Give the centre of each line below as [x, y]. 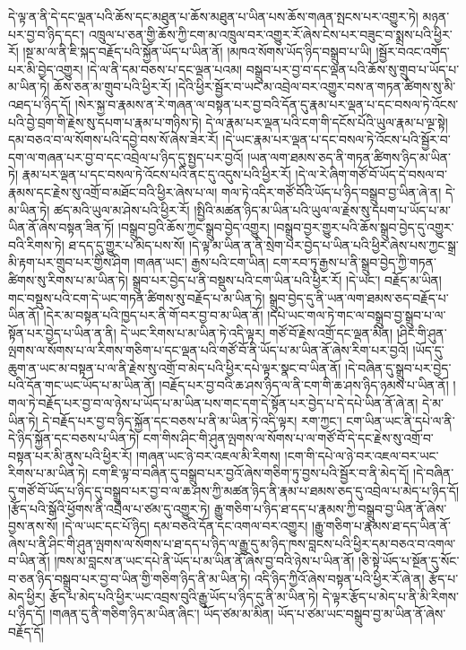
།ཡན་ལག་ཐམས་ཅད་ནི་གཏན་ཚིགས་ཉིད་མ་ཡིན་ [349, 156]
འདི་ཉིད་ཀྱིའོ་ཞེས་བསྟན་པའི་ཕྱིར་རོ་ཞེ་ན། [339, 578]
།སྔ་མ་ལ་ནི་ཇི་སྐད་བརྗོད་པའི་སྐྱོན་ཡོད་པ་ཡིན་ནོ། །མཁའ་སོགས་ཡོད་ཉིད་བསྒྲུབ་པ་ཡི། [197, 52]
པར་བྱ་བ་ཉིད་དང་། [47, 34]
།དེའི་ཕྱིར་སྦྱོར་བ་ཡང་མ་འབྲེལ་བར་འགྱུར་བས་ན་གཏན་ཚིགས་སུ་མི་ [315, 87]
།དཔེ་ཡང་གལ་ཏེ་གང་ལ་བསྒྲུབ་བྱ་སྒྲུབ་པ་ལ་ [357, 315]
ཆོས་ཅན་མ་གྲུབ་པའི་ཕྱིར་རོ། [112, 87]
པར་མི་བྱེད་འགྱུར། [46, 69]
